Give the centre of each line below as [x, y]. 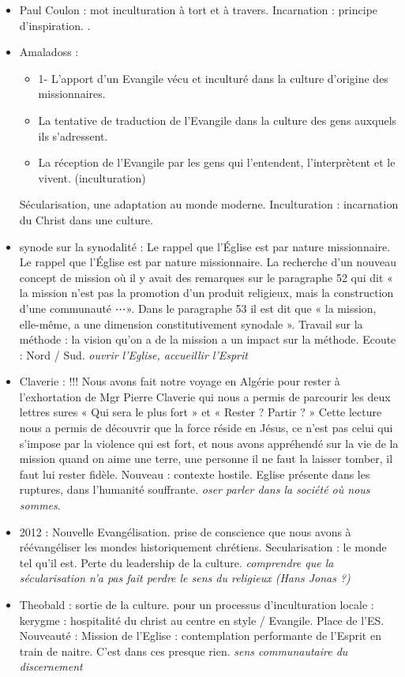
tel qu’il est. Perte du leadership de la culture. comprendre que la [176, 562]
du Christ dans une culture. [86, 219]
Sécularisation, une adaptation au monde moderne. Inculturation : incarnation [209, 204]
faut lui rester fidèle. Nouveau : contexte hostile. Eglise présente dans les [195, 474]
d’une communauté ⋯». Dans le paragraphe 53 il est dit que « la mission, [198, 308]
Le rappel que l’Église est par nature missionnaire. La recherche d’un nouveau [208, 262]
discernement [51, 666]
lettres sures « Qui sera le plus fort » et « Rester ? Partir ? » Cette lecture [201, 412]
